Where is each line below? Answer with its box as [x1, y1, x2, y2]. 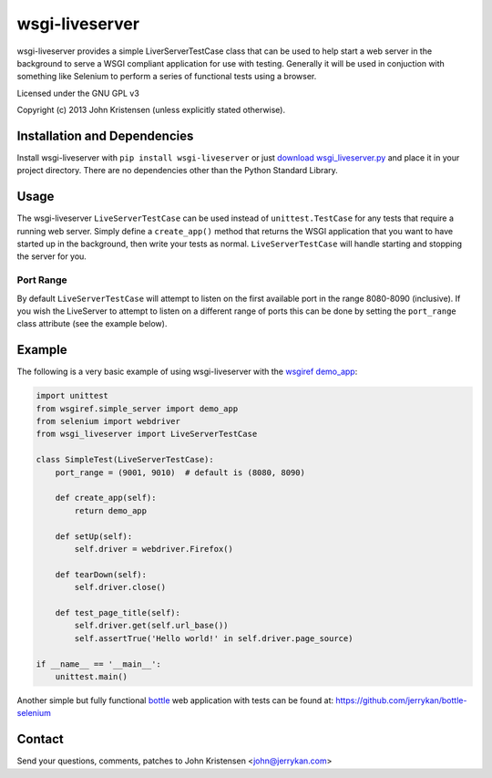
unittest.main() [55, 671, 128, 681]
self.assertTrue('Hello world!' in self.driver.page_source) [74, 633, 354, 643]
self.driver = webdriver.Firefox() [74, 544, 234, 554]
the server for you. [16, 251, 87, 262]
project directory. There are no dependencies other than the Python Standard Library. [16, 165, 339, 176]
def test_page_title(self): [55, 607, 181, 617]
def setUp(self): [55, 531, 133, 542]
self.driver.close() [74, 582, 167, 593]
